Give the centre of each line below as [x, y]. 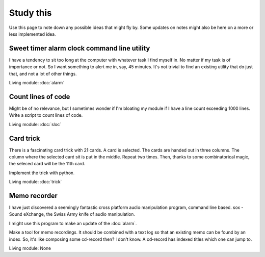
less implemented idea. [33, 34]
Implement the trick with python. [42, 173]
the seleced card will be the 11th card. [47, 164]
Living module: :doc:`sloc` [35, 124]
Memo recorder [33, 195]
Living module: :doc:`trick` [36, 182]
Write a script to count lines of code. [46, 115]
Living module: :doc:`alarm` [37, 83]
